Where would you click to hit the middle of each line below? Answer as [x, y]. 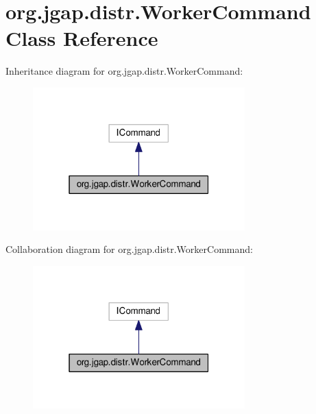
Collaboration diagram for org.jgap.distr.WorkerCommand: [129, 249]
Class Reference [82, 38]
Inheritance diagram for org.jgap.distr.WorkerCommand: [124, 71]
